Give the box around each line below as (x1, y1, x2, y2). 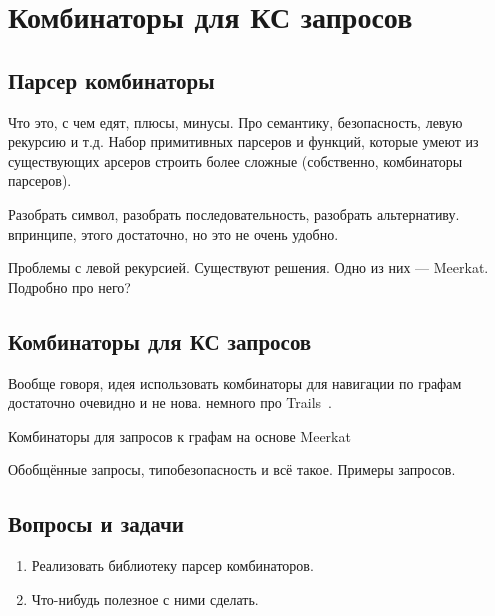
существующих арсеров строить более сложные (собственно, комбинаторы (8, 150, 463, 171)
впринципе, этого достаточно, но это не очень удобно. (8, 223, 339, 244)
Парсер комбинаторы (8, 64, 215, 95)
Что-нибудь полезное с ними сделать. (31, 588, 259, 609)
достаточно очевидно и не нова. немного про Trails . (8, 392, 332, 413)
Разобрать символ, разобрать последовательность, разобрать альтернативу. (8, 203, 460, 224)
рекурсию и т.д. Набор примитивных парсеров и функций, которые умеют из (8, 131, 479, 152)
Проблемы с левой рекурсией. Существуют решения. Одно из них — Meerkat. (8, 257, 489, 278)
